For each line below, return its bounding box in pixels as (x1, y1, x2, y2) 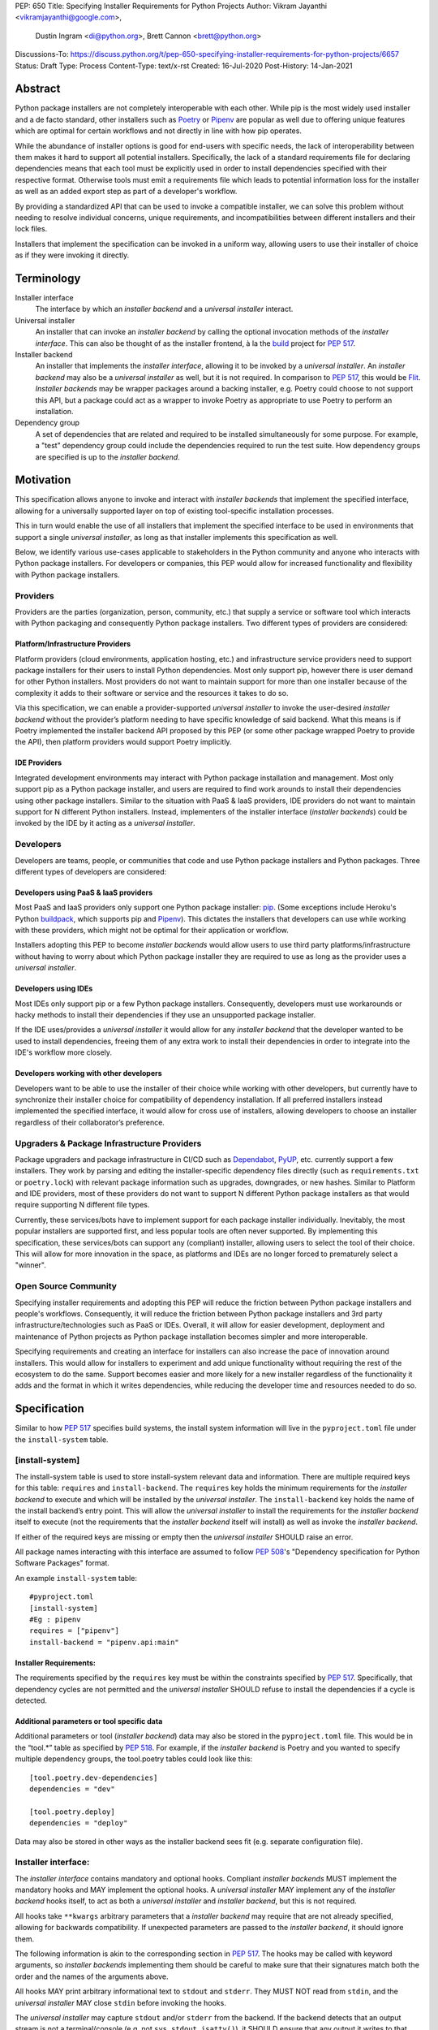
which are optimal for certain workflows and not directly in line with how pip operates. (15, 126, 302, 136)
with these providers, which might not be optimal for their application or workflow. (15, 926, 290, 935)
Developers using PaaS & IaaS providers (15, 888, 153, 897)
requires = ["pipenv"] (29, 1626, 120, 1635)
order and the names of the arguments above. (15, 1972, 169, 1981)
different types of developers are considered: (15, 866, 167, 876)
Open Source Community (15, 1281, 118, 1292)
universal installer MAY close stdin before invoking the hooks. (15, 1998, 226, 2007)
